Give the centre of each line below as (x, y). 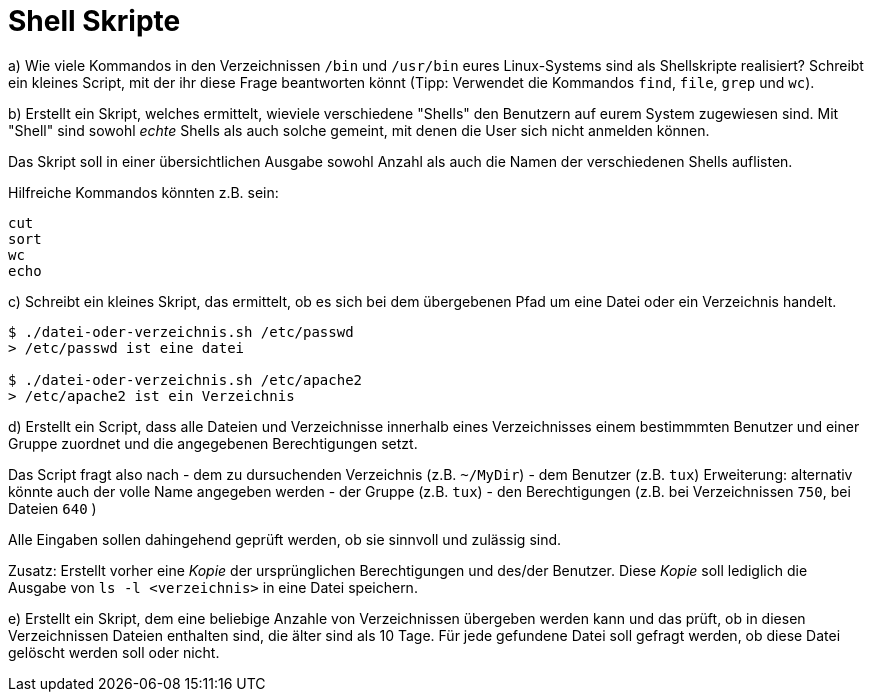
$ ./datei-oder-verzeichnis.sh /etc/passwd (181, 331)
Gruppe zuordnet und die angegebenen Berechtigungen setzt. (213, 443)
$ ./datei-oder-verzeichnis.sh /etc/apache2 (185, 379)
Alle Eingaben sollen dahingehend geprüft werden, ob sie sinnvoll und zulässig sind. (285, 539)
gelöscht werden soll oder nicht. (114, 652)
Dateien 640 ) (52, 508)
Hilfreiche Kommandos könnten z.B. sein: (143, 192)
